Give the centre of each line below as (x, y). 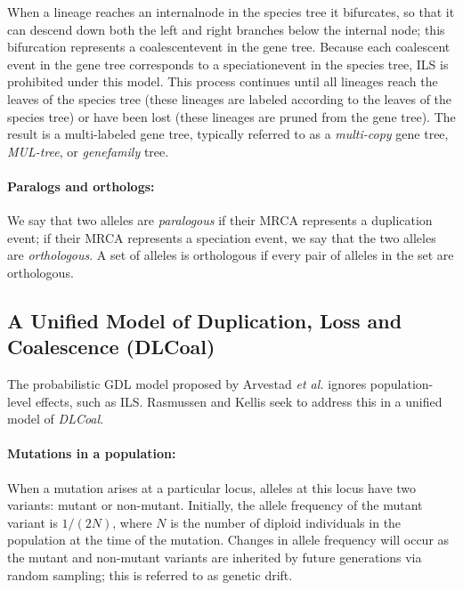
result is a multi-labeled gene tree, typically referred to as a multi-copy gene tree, (228, 134)
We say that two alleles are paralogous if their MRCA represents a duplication (220, 220)
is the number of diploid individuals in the (286, 522)
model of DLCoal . (56, 419)
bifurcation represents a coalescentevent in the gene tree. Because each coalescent (229, 47)
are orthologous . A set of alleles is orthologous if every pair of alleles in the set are (231, 255)
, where (132, 522)
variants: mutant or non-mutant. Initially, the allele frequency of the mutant (215, 505)
